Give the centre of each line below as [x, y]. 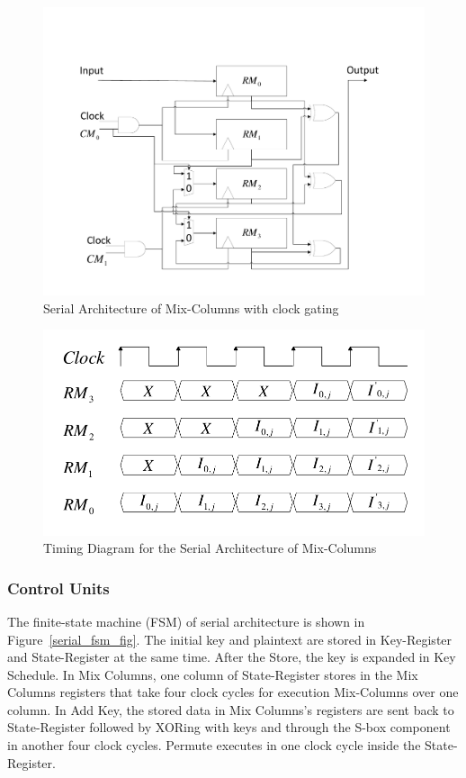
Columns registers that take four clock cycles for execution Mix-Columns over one [233, 692]
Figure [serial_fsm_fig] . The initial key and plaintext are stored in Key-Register [230, 639]
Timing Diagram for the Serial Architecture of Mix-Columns [210, 548]
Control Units [58, 588]
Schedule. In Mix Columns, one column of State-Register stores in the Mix [213, 674]
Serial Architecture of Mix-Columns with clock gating [191, 308]
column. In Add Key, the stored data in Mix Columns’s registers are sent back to [231, 709]
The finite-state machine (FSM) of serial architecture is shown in [186, 621]
